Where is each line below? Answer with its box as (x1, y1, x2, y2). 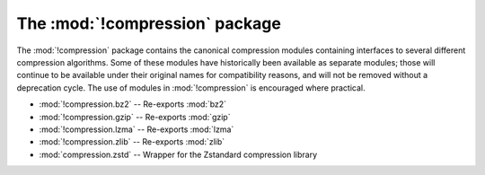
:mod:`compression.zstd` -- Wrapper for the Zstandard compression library (39, 149, 318, 160)
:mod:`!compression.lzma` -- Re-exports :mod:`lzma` (39, 124, 234, 135)
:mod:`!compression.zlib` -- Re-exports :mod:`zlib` (39, 136, 225, 147)
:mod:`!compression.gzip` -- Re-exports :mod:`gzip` (39, 111, 231, 122)
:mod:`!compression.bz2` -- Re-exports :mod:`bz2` (39, 99, 227, 109)
